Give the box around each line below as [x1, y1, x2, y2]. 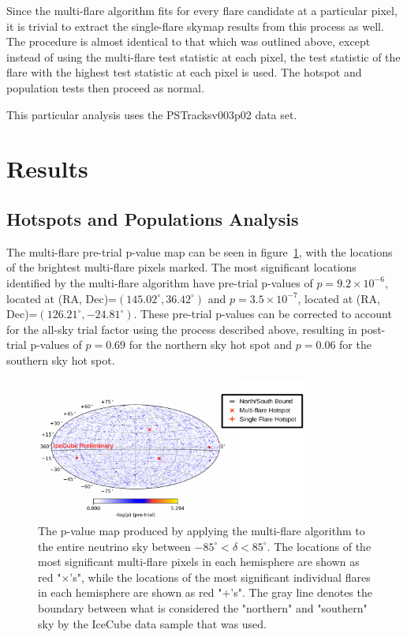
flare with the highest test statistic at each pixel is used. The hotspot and [6, 64, 362, 81]
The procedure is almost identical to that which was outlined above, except [6, 33, 371, 50]
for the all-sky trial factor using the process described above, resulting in [6, 320, 357, 337]
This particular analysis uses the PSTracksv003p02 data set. [6, 106, 297, 122]
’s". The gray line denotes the [230, 584, 372, 601]
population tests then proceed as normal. [6, 79, 204, 96]
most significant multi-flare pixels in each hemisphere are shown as [38, 553, 360, 570]
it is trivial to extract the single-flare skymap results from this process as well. [6, 17, 384, 34]
